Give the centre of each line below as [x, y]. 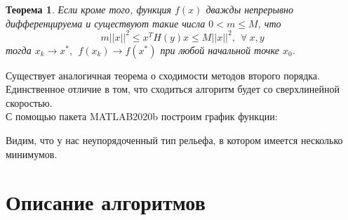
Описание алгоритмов [106, 202]
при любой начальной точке [220, 50]
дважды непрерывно [250, 9]
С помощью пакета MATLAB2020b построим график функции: [142, 116]
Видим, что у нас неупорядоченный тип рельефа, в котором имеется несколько [174, 140]
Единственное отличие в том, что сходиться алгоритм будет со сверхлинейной [173, 89]
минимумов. [32, 154]
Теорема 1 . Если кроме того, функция [89, 9]
